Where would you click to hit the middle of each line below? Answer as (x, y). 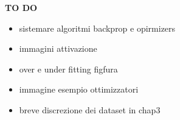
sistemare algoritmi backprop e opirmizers (97, 28)
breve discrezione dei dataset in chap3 (90, 109)
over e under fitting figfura (68, 69)
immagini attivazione (58, 48)
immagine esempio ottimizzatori (79, 89)
